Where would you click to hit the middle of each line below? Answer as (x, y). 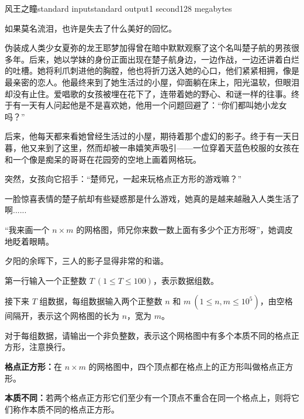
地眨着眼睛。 (29, 241)
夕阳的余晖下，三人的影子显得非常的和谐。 (87, 261)
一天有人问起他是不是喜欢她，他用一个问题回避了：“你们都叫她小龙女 (154, 105)
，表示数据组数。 (186, 280)
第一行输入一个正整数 (46, 280)
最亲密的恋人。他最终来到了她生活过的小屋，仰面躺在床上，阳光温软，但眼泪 (152, 82)
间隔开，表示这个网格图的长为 (62, 316)
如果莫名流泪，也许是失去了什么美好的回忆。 (91, 28)
